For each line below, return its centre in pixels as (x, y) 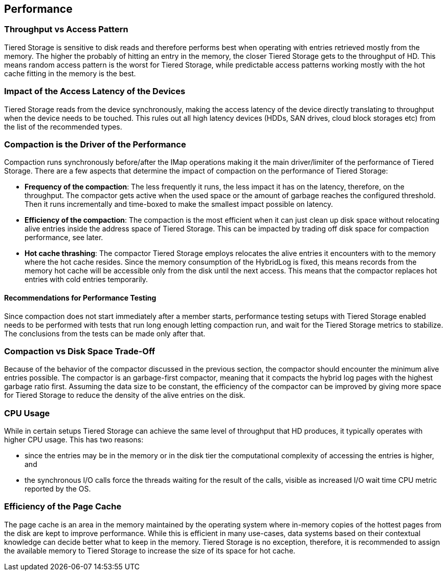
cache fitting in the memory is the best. (70, 73)
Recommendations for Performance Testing (80, 297)
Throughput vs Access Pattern (66, 29)
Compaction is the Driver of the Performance (95, 144)
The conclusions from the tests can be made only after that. (105, 333)
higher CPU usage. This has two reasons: (74, 440)
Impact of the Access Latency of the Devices (95, 91)
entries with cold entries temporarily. (86, 280)
